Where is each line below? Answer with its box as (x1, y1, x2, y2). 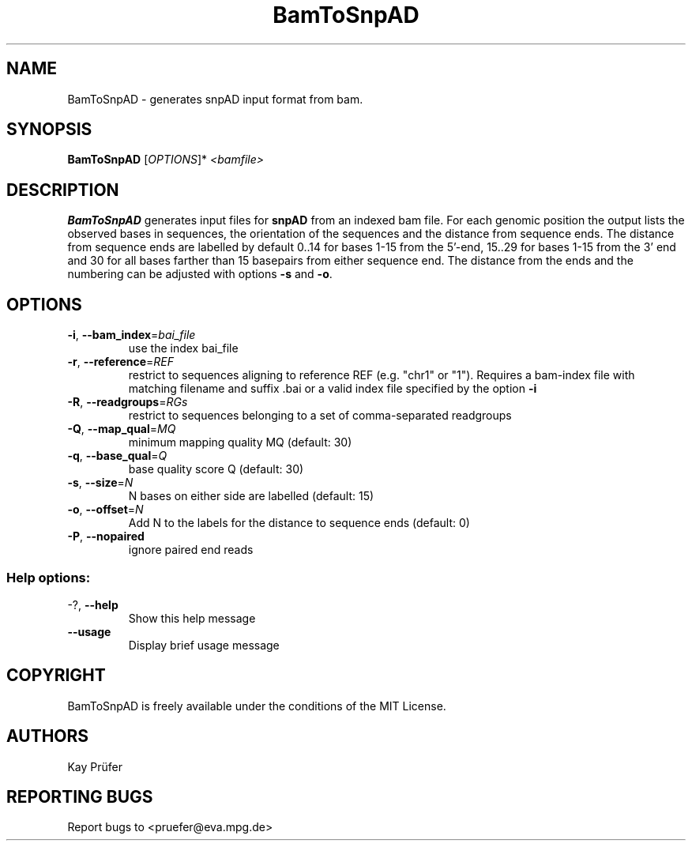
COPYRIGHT (6, 665, 106, 686)
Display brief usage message (128, 638, 280, 652)
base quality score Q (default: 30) (128, 462, 304, 476)
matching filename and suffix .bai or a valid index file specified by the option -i (128, 382, 537, 396)
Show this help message (128, 611, 256, 625)
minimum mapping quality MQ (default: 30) (128, 435, 352, 450)
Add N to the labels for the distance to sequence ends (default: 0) (128, 516, 470, 530)
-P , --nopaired (67, 529, 145, 544)
